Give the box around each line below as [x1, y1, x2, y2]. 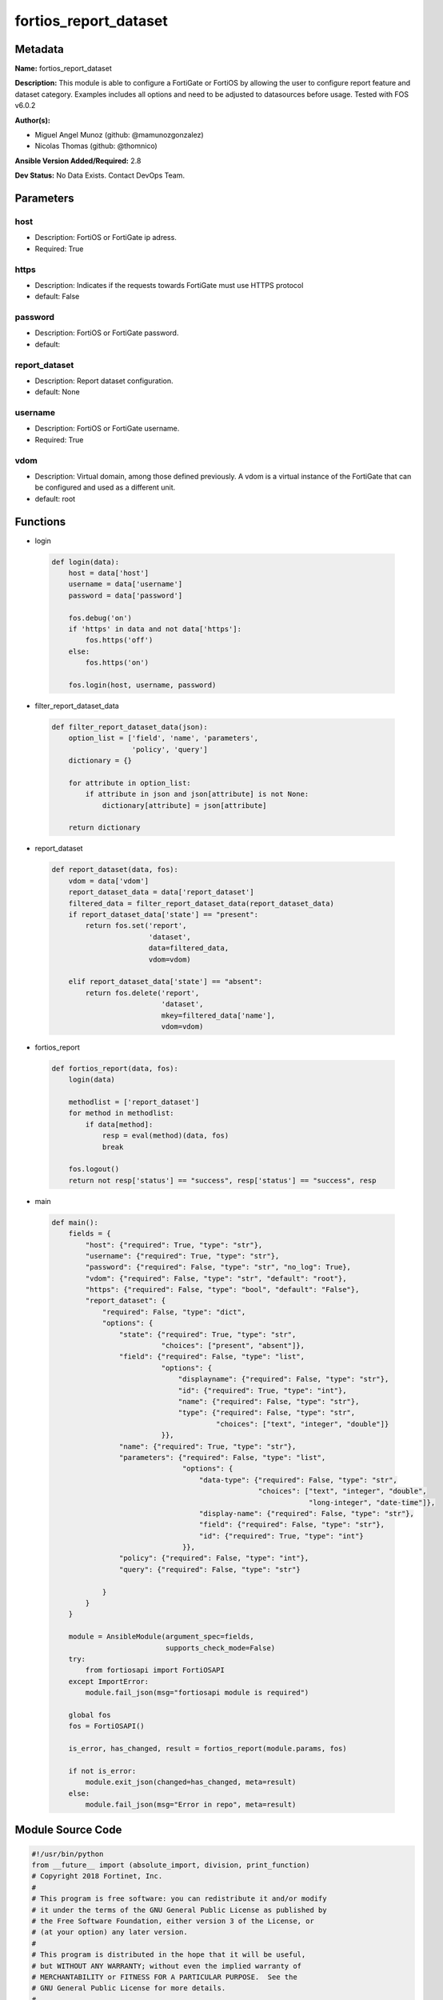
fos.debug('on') [68, 613, 132, 622]
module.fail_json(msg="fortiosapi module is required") [85, 1688, 309, 1698]
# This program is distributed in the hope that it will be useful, [31, 1950, 306, 1959]
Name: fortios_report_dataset [14, 64, 112, 74]
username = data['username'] [68, 580, 183, 589]
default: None [34, 387, 80, 397]
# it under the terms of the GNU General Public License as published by [31, 1905, 327, 1914]
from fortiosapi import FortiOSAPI [85, 1666, 225, 1675]
